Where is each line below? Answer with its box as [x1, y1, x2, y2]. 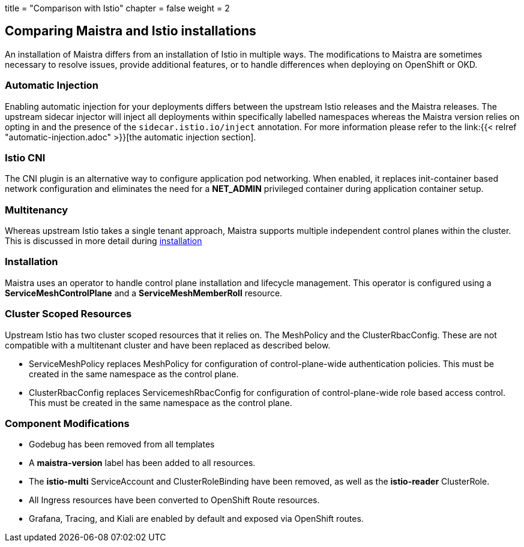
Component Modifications [5, 417, 130, 429]
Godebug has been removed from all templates [29, 439, 215, 450]
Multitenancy [5, 203, 68, 216]
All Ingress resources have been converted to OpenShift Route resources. [29, 495, 320, 506]
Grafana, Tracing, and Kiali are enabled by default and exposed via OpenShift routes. [29, 513, 364, 524]
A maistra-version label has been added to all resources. [29, 458, 256, 468]
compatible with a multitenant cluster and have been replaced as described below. [5, 339, 331, 350]
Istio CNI [5, 151, 46, 164]
